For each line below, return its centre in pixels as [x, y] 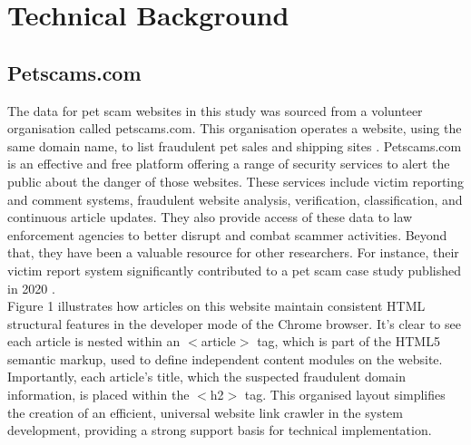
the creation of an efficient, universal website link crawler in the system [205, 412]
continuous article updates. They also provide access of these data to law [210, 217]
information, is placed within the [98, 395]
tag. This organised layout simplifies [345, 395]
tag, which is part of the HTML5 [348, 341]
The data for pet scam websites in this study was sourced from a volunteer [215, 110]
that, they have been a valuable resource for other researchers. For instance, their [233, 252]
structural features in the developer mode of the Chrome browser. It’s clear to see [234, 323]
